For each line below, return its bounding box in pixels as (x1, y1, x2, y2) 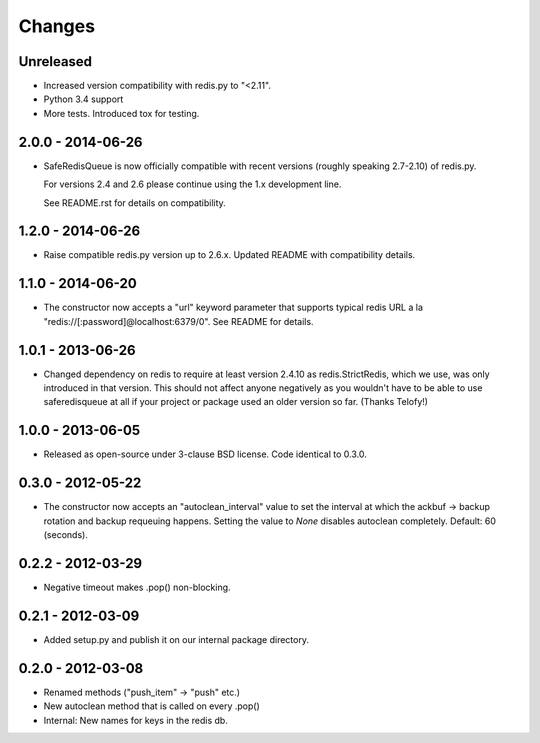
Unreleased (18, 53, 93, 70)
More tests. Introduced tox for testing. (43, 107, 200, 119)
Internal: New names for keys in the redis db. (43, 714, 229, 726)
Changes (18, 15, 95, 37)
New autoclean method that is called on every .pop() (43, 700, 260, 712)
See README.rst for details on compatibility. (43, 196, 227, 209)
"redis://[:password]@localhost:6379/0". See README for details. (43, 315, 314, 327)
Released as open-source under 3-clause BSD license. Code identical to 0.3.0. (43, 448, 367, 460)
